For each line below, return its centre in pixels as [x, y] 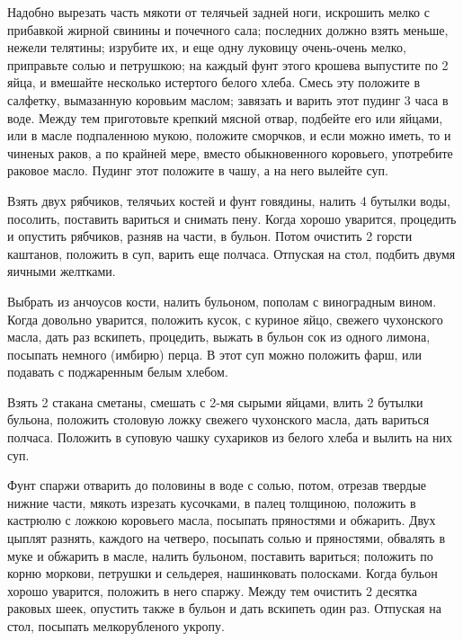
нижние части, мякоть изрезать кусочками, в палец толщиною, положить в [212, 502]
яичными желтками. [62, 271]
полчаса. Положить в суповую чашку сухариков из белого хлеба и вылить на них [230, 437]
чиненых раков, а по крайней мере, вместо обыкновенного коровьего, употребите [230, 152]
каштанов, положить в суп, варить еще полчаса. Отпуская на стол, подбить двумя [231, 253]
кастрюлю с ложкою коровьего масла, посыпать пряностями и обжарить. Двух [222, 520]
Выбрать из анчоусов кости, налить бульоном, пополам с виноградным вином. [222, 301]
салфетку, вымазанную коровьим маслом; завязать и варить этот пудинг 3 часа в [228, 99]
